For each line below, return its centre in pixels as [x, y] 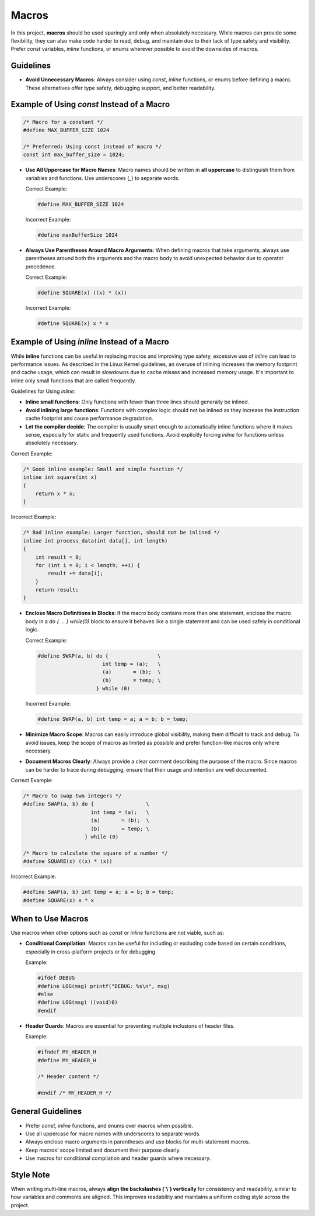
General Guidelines [46, 1112]
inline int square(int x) [60, 477]
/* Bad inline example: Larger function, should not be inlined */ [122, 533]
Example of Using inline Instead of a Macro [90, 342]
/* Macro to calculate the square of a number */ [95, 853]
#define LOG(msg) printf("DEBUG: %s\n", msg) [104, 986]
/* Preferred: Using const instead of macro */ [92, 146]
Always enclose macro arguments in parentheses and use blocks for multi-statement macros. [138, 1142]
